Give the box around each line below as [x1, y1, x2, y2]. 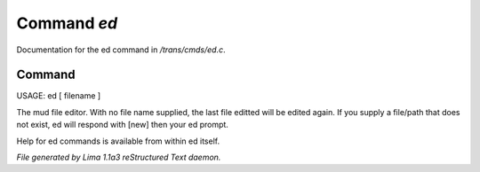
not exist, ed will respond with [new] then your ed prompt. [16, 120, 228, 130]
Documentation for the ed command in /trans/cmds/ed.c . [16, 44, 226, 55]
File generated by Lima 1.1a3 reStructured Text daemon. [16, 152, 221, 163]
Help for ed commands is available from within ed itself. [16, 136, 220, 146]
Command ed [16, 13, 118, 33]
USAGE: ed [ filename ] [16, 90, 101, 101]
